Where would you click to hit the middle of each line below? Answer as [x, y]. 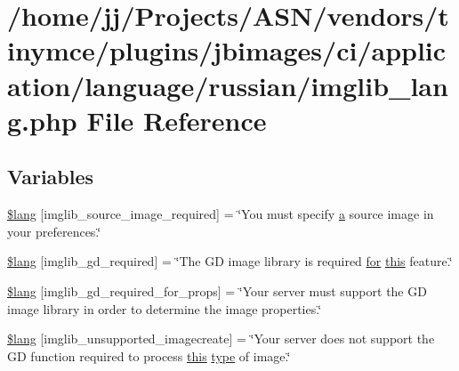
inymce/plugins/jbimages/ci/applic [227, 50]
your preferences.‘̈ [54, 231]
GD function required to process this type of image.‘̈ [149, 355]
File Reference [177, 120]
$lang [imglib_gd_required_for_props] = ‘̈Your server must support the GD [217, 290]
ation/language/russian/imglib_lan [228, 85]
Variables [51, 177]
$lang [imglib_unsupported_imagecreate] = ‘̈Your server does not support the [221, 339]
